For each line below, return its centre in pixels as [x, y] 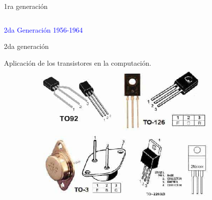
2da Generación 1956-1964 [44, 29]
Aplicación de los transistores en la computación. [78, 62]
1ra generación [26, 6]
